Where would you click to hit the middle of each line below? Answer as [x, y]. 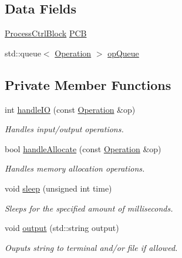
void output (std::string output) [62, 228]
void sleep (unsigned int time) [58, 188]
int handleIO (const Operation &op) [70, 109]
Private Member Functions [88, 84]
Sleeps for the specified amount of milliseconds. [89, 208]
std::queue [23, 53]
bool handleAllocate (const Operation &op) [83, 148]
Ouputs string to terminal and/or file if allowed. [91, 247]
